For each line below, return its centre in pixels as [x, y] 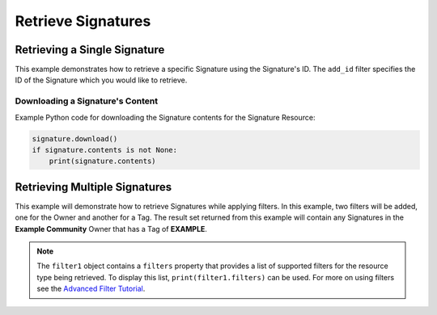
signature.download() [75, 139]
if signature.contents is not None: [105, 150]
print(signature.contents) [103, 161]
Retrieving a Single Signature [90, 50]
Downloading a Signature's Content [86, 101]
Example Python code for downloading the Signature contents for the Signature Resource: [165, 117]
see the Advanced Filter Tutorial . [91, 289]
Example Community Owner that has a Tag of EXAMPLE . [111, 229]
